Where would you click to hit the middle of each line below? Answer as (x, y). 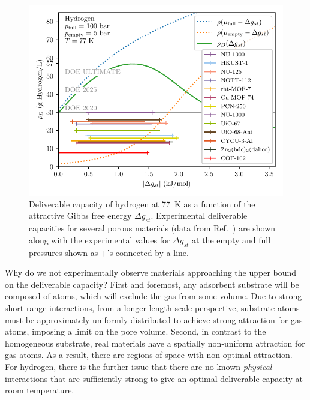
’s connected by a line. (148, 252)
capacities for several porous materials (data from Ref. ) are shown (152, 228)
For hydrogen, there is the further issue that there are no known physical (139, 366)
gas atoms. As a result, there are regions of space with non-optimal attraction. (149, 355)
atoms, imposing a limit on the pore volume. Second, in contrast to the (136, 331)
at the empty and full (231, 240)
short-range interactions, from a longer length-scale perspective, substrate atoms (152, 308)
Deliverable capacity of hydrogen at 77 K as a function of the (142, 204)
